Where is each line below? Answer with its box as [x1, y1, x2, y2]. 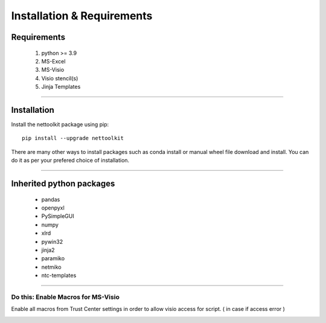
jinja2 [41, 246, 55, 254]
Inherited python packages [11, 179, 115, 189]
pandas [41, 196, 60, 203]
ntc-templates [41, 272, 77, 279]
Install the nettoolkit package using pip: [11, 121, 109, 128]
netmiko [41, 263, 62, 270]
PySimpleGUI [41, 213, 75, 220]
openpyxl [41, 204, 65, 211]
